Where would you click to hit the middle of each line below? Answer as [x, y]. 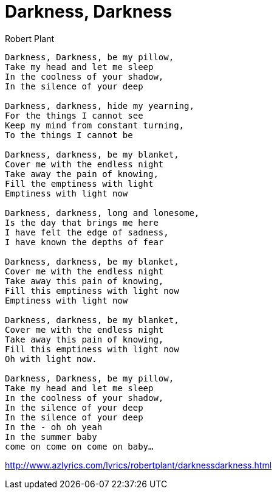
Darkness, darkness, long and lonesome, [102, 213]
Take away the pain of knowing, [82, 174]
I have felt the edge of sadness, [87, 232]
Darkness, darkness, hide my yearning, [100, 106]
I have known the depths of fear [84, 242]
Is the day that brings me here [82, 222]
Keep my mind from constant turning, [95, 125]
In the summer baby [51, 437]
